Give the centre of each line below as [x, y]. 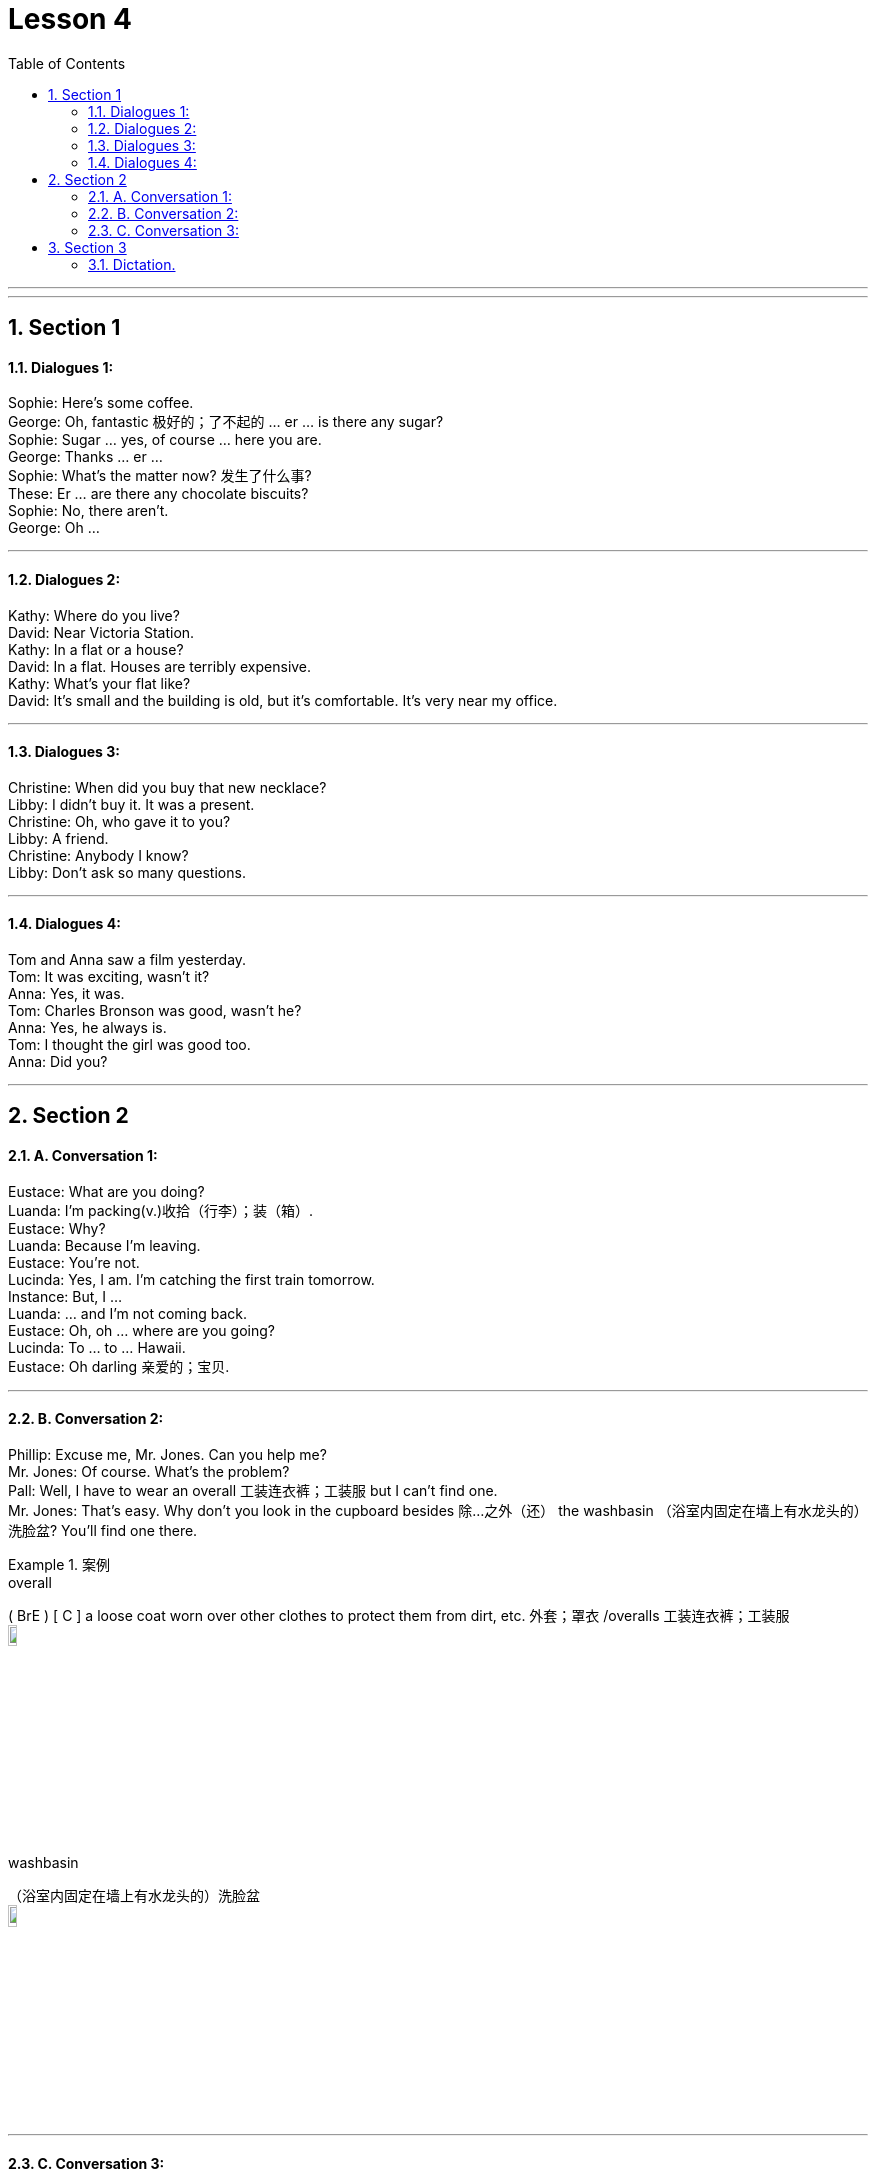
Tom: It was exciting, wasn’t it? [109, 977]
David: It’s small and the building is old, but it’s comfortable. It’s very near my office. [283, 700]
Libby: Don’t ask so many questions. [127, 872]
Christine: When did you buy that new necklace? [167, 787]
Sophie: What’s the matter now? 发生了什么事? [160, 476]
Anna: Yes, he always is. [87, 1028]
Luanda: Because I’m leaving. [104, 1245]
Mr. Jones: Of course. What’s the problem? [149, 1471]
